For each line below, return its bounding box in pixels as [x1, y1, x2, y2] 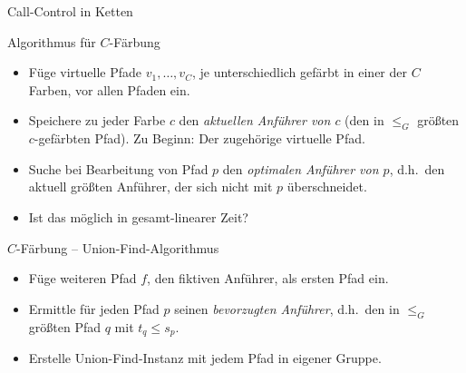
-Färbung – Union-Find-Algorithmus [16, 238, 219, 257]
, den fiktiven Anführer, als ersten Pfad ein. [147, 269, 389, 288]
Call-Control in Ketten [7, 2, 133, 20]
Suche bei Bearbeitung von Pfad [28, 159, 209, 178]
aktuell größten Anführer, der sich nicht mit [28, 177, 273, 196]
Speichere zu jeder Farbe [28, 111, 166, 130]
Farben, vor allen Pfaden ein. [28, 80, 190, 99]
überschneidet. [286, 177, 367, 196]
